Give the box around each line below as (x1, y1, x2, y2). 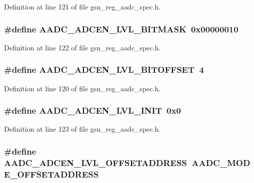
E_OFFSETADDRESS (4, 168, 99, 180)
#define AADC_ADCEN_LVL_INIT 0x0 (4, 104, 181, 117)
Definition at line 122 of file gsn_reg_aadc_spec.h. (4, 42, 161, 52)
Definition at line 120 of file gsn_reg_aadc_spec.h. (4, 83, 161, 93)
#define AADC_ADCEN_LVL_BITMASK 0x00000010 (4, 22, 238, 35)
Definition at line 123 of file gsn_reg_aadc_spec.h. (4, 124, 161, 134)
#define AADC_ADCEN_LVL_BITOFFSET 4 (4, 63, 204, 76)
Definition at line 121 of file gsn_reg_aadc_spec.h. (4, 1, 161, 11)
